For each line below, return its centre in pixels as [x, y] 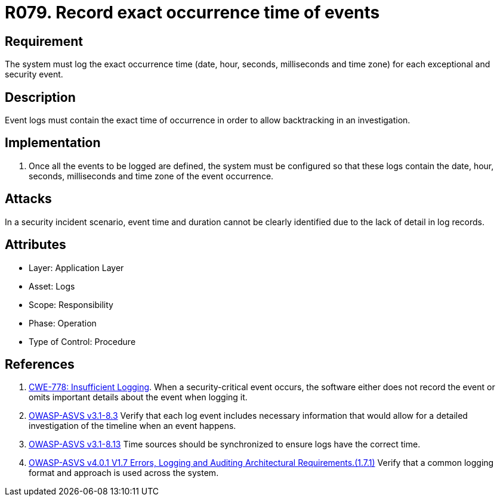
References [40, 364]
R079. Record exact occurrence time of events [192, 13]
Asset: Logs [52, 286]
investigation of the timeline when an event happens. [132, 426]
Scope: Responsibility [71, 304]
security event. [34, 74]
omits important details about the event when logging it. [138, 397]
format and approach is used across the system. [124, 473]
